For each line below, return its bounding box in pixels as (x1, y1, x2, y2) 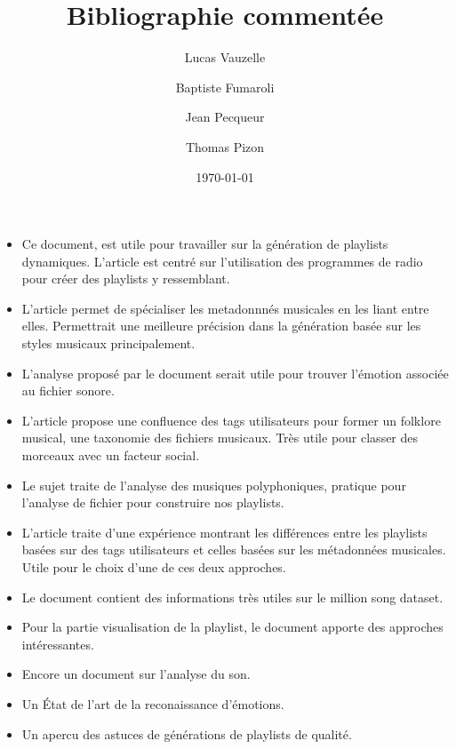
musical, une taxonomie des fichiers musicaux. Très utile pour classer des (21, 428, 419, 447)
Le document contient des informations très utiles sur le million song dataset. (21, 587, 444, 606)
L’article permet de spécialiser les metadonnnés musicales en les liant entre (21, 299, 429, 317)
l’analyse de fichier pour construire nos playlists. (21, 493, 284, 512)
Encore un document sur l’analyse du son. (21, 665, 251, 683)
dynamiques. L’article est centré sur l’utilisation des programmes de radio (21, 251, 423, 270)
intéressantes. (21, 634, 94, 653)
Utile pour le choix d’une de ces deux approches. (21, 558, 286, 576)
